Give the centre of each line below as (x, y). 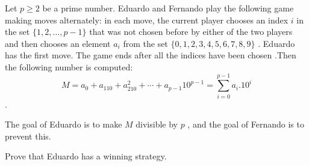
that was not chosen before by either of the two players (191, 32)
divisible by (157, 124)
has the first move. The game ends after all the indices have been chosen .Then (151, 55)
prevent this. (28, 136)
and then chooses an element (58, 43)
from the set (145, 43)
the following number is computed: (69, 66)
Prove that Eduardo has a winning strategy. (86, 156)
